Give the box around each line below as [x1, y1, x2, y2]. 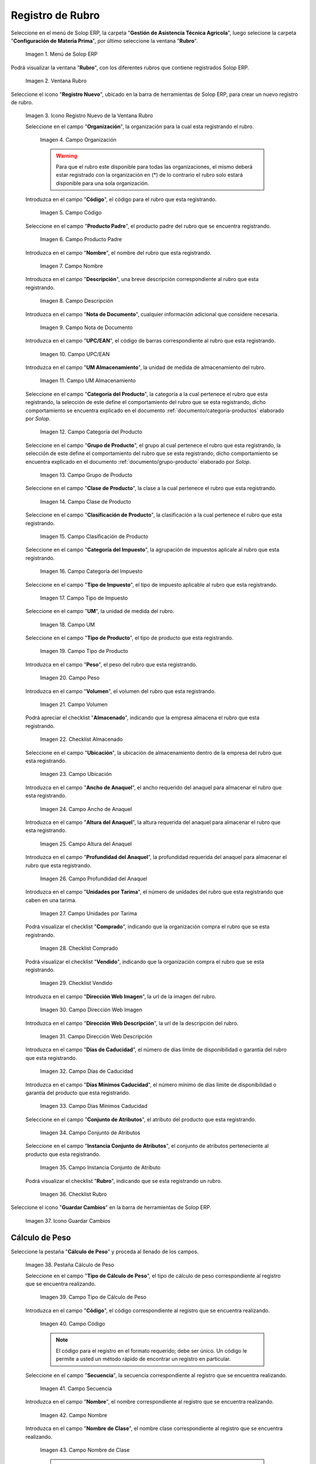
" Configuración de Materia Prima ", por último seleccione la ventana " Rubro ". [11, 37, 198, 44]
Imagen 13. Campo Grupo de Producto [40, 471, 133, 478]
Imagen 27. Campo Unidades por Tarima [40, 910, 138, 917]
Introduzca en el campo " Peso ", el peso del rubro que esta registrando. [25, 661, 197, 668]
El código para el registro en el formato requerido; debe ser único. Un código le [56, 1347, 248, 1354]
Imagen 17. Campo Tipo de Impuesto [40, 594, 128, 601]
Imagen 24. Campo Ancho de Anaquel [40, 805, 132, 812]
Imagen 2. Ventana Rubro [25, 77, 87, 84]
